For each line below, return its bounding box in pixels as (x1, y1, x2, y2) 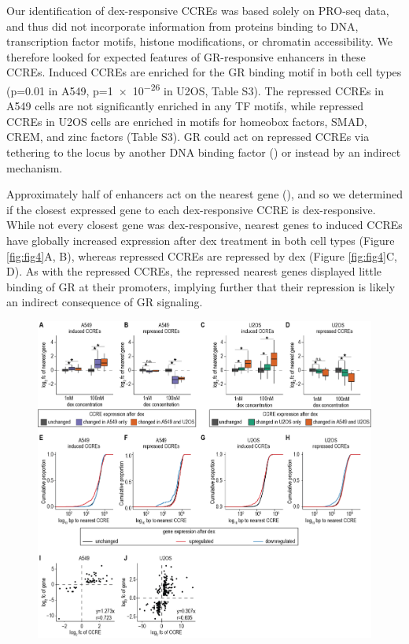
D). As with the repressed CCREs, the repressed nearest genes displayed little (6, 263, 382, 279)
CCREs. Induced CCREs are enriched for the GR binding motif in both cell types (6, 64, 402, 80)
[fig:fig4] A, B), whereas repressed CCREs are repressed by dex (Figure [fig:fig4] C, (6, 247, 397, 264)
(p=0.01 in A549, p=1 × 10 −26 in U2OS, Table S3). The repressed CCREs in (6, 80, 384, 98)
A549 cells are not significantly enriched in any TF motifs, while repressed (6, 98, 364, 114)
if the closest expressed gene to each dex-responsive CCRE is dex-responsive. (6, 201, 376, 217)
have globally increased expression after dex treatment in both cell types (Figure (6, 231, 395, 248)
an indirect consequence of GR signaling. (6, 294, 203, 310)
